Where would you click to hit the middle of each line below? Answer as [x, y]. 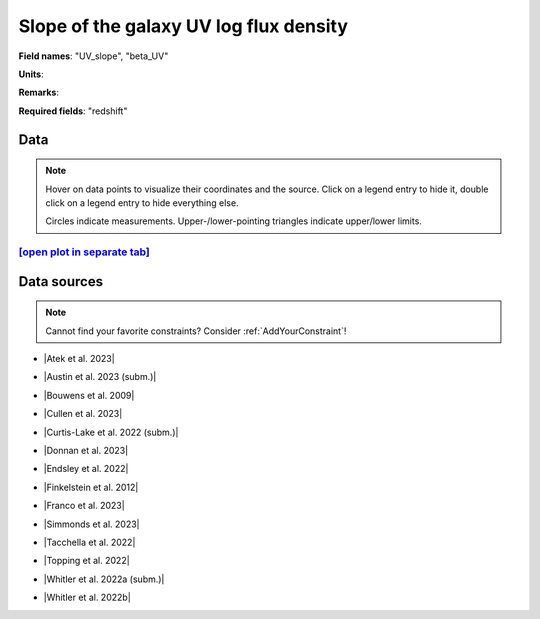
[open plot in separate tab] [84, 252]
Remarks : [39, 92]
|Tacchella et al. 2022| [89, 542]
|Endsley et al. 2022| [86, 469]
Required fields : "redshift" [73, 111]
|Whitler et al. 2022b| [87, 597]
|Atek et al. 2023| [79, 359]
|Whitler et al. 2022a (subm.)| [104, 579]
